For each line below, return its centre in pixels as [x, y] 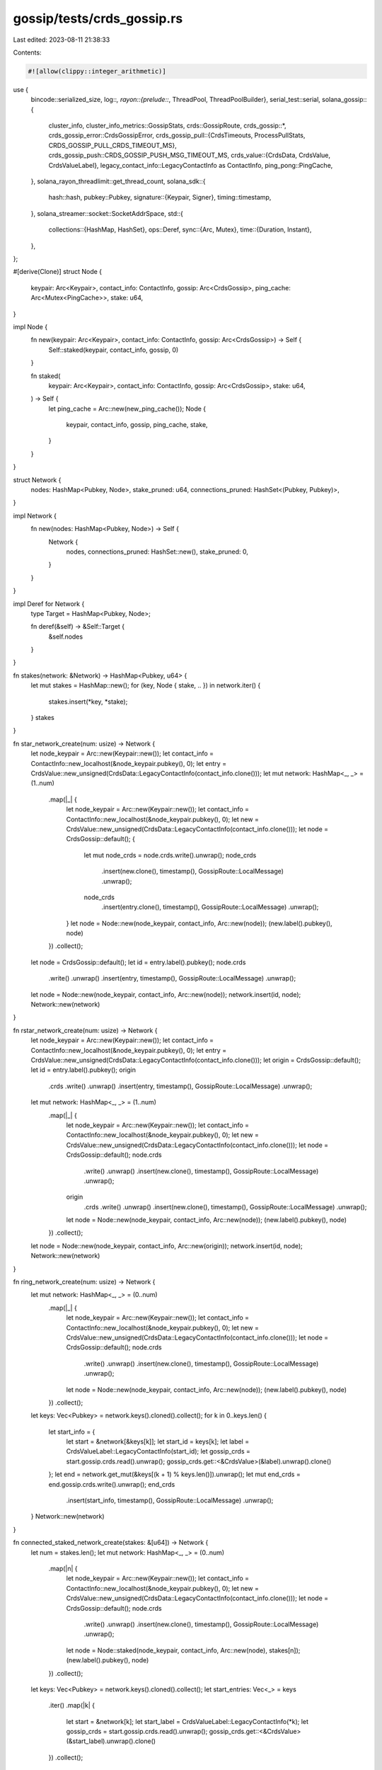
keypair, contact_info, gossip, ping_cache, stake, [137, 425]
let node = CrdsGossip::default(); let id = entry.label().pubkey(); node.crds [138, 962]
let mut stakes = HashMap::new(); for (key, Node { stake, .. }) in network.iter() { [146, 685]
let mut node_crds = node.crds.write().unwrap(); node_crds [170, 855]
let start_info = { [72, 1432]
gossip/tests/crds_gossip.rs [98, 18]
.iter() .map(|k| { [72, 1706]
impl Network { [35, 515]
